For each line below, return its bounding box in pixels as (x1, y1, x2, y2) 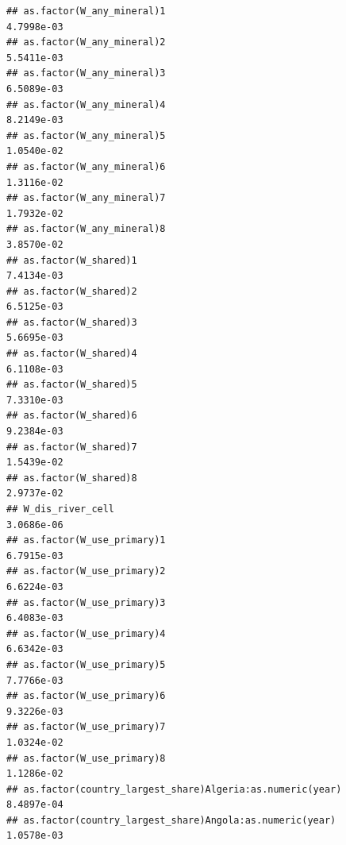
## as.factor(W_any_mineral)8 (6, 223, 166, 235)
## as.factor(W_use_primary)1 (6, 534, 166, 546)
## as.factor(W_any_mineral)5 (6, 129, 166, 141)
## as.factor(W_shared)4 (6, 348, 137, 360)
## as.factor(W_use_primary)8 (6, 752, 166, 764)
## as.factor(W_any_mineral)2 (6, 37, 166, 48)
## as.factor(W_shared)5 (6, 379, 137, 391)
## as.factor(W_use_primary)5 (6, 658, 166, 670)
